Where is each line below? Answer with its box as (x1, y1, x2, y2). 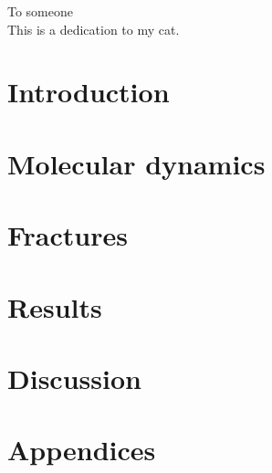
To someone (7, 2, 74, 20)
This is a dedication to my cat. (7, 19, 180, 38)
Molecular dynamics (7, 144, 266, 182)
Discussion (7, 359, 141, 396)
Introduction (7, 73, 170, 110)
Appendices (7, 431, 156, 468)
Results (7, 288, 102, 325)
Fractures (7, 216, 128, 254)
